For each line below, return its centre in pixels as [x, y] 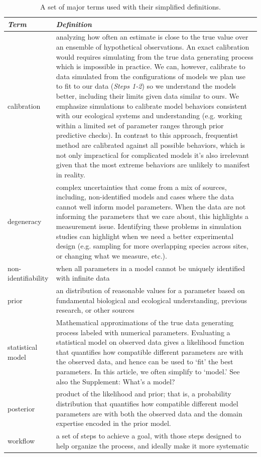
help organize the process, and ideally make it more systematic [153, 445]
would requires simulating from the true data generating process [155, 56]
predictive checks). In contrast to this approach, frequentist [147, 135]
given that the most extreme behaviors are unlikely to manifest [153, 165]
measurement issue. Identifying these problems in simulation [149, 226]
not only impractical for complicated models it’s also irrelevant [153, 155]
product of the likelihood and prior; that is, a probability [144, 394]
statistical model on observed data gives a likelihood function [150, 342]
